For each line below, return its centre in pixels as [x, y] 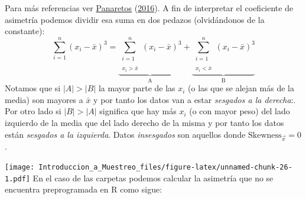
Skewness [265, 135]
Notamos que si [33, 88]
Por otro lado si [33, 111]
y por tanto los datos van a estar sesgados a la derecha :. [195, 99]
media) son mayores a [44, 99]
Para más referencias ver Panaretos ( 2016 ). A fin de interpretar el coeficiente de [149, 8]
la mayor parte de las [137, 88]
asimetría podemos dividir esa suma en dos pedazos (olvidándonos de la [135, 19]
